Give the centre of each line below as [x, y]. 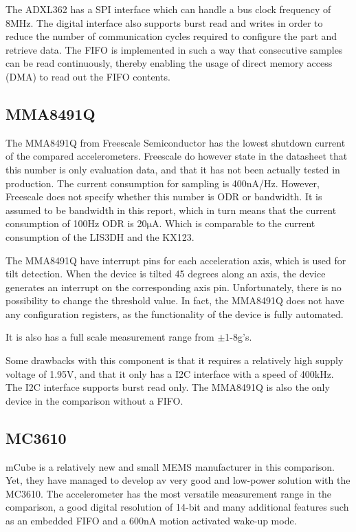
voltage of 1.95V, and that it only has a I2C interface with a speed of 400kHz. [170, 373]
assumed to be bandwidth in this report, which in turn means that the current [171, 210]
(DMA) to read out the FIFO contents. [88, 76]
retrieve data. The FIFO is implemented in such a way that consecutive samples [174, 49]
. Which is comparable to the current [237, 223]
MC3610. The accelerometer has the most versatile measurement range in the [169, 493]
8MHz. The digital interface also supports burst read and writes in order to [164, 22]
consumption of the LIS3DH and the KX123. [100, 236]
